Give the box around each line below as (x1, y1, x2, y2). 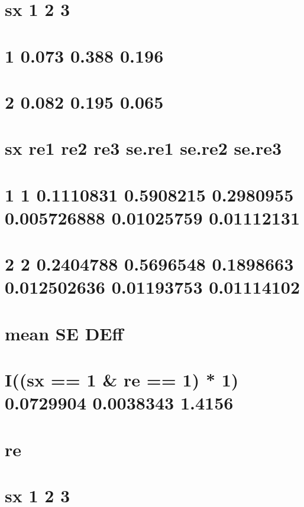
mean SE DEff (5, 321, 124, 345)
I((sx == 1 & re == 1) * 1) (5, 368, 239, 392)
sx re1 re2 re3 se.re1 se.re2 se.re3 (5, 136, 282, 160)
